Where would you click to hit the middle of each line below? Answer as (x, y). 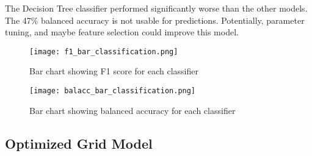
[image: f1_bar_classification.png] (104, 51)
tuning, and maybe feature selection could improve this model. (122, 32)
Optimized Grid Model (79, 143)
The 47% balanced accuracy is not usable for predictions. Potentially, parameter (155, 20)
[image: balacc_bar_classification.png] (113, 91)
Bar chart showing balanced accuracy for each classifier (132, 110)
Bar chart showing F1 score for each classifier (114, 71)
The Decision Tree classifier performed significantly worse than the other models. (156, 8)
